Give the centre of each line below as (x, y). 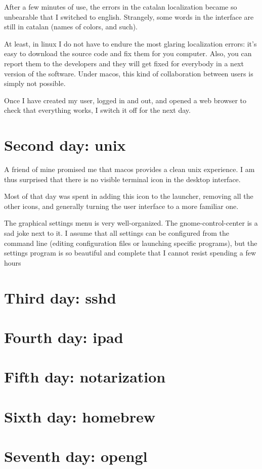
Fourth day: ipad (64, 337)
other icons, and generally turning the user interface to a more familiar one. (121, 206)
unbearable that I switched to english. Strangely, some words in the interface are (129, 16)
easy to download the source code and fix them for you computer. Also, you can (128, 53)
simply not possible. (35, 83)
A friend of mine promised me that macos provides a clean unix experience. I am (129, 169)
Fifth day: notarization (85, 377)
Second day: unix (65, 145)
